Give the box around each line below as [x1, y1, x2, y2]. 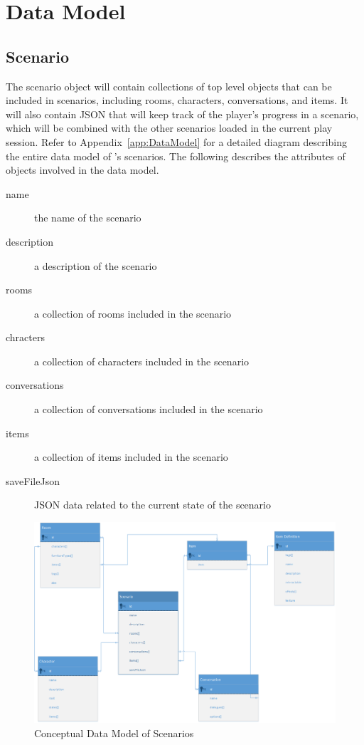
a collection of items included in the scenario [34, 449, 228, 464]
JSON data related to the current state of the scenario [34, 497, 271, 512]
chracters [6, 330, 45, 345]
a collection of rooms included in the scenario [34, 306, 232, 321]
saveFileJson [6, 473, 60, 488]
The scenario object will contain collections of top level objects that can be [6, 78, 332, 93]
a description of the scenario [34, 258, 157, 273]
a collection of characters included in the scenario [34, 353, 250, 368]
